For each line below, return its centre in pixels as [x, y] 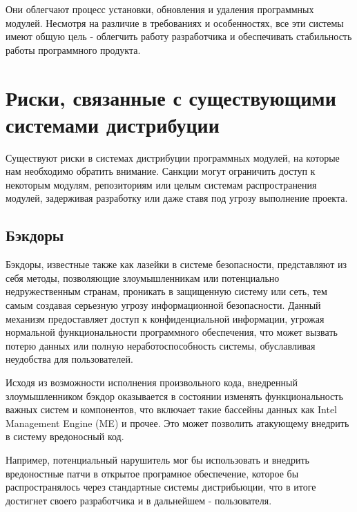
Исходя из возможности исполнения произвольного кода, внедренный [152, 382]
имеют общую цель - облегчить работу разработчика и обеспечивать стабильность [179, 36]
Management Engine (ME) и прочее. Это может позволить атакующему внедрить [177, 423]
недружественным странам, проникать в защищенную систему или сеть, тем [166, 291]
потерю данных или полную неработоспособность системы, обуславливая [161, 345]
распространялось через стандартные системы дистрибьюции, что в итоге [161, 487]
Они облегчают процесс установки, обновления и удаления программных [160, 9]
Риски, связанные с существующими [171, 97]
